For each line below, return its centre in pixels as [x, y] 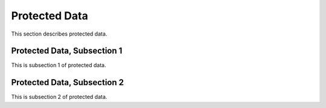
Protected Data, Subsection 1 [67, 51]
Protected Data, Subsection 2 [67, 82]
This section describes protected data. [59, 34]
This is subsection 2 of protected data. [59, 97]
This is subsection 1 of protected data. [59, 65]
